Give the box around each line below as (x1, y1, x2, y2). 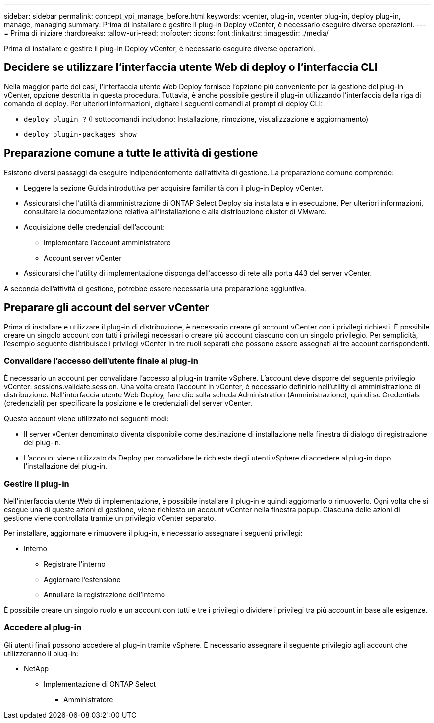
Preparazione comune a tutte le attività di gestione (4, 147, 258, 160)
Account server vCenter (44, 253, 122, 262)
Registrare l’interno (44, 560, 106, 569)
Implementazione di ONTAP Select (44, 679, 156, 688)
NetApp (24, 664, 49, 673)
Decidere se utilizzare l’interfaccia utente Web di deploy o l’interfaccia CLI (4, 61, 378, 74)
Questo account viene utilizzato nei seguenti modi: (4, 414, 169, 423)
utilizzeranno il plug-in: (4, 649, 79, 657)
